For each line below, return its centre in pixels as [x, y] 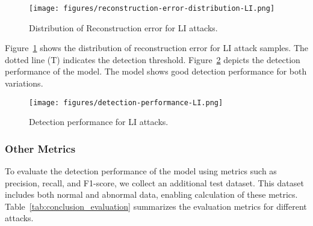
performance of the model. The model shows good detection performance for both [156, 71]
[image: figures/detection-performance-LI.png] [126, 102]
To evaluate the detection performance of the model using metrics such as [141, 171]
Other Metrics [40, 148]
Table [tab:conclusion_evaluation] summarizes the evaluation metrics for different [156, 206]
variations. [24, 83]
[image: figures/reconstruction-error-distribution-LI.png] [152, 8]
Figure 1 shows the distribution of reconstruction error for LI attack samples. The [157, 48]
